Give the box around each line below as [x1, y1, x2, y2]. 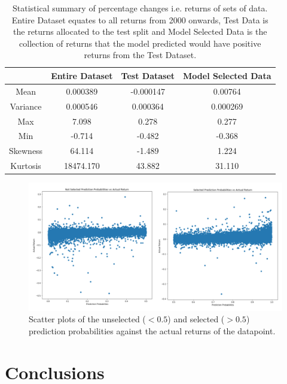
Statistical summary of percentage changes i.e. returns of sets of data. [13, 2, 268, 14]
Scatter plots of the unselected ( [29, 313, 146, 325]
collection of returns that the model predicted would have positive [19, 37, 261, 49]
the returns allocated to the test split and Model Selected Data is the [13, 25, 267, 38]
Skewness [9, 144, 43, 157]
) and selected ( [167, 313, 225, 325]
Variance [10, 99, 42, 112]
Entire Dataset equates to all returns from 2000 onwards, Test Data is [11, 13, 268, 26]
